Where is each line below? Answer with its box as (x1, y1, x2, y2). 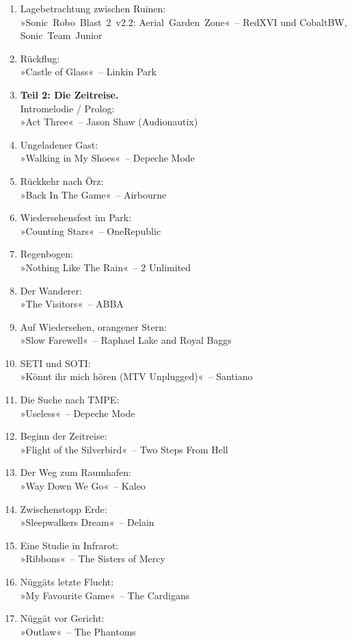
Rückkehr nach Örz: (20, 173, 104, 188)
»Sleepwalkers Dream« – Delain (20, 515, 154, 529)
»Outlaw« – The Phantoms (20, 624, 136, 638)
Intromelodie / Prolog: (20, 101, 115, 115)
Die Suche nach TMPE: (20, 392, 120, 407)
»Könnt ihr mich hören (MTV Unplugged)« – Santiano (20, 369, 253, 384)
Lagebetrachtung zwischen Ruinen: (20, 1, 166, 15)
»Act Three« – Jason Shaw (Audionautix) (20, 114, 198, 129)
